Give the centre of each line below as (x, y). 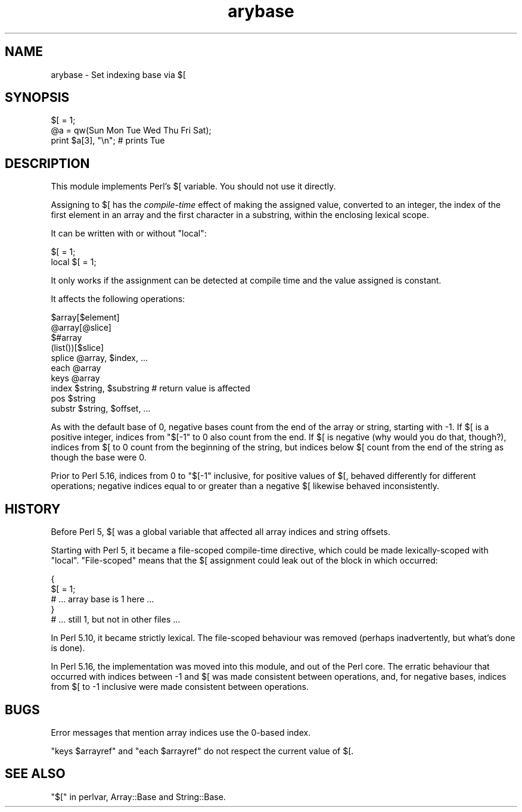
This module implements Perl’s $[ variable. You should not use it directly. (193, 186)
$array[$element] (85, 318)
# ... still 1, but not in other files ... (116, 620)
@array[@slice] (81, 328)
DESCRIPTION (47, 163)
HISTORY (33, 509)
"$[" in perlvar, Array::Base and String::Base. (138, 797)
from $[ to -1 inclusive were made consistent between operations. (180, 687)
